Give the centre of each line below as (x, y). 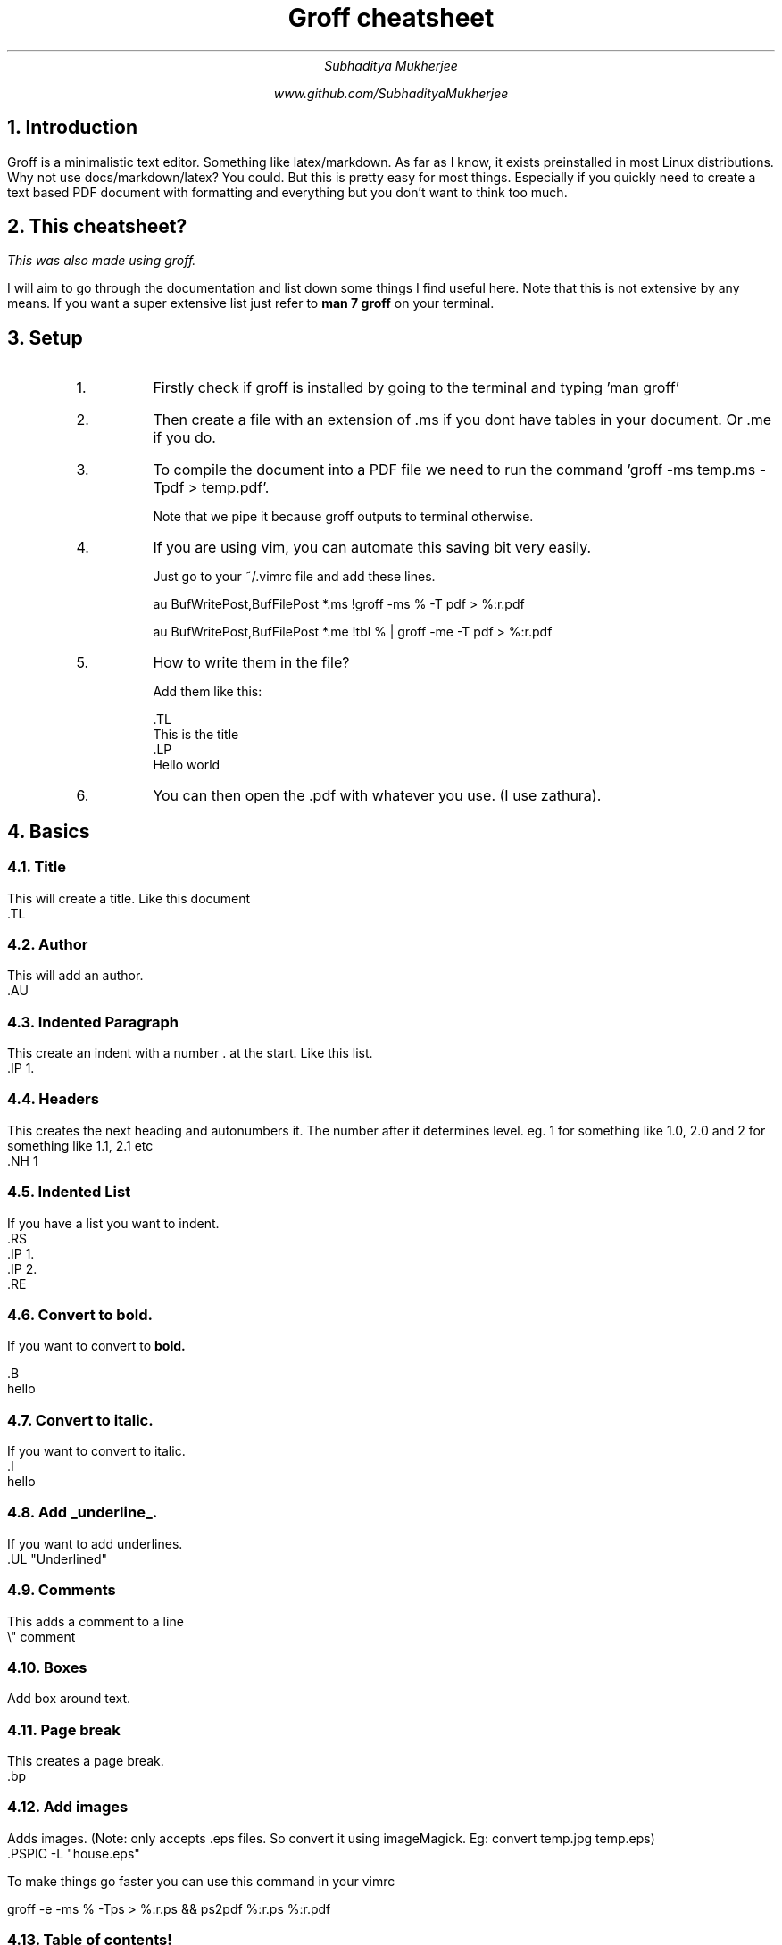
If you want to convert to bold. (96, 1346)
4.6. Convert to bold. (80, 1314)
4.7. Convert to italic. (80, 1420)
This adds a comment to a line (96, 1621)
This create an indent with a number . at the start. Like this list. (190, 1053)
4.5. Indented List (69, 1192)
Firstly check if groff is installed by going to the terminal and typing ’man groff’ (416, 388)
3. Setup (45, 337)
